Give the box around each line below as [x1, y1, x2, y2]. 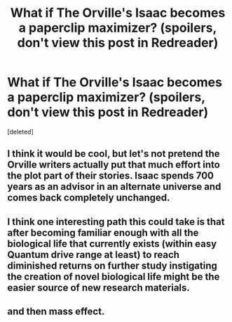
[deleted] [7, 127, 34, 136]
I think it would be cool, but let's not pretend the [7, 148, 220, 160]
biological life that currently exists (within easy [7, 238, 217, 250]
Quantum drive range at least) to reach [7, 248, 180, 261]
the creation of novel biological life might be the [7, 271, 220, 283]
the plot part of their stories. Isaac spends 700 [7, 170, 214, 182]
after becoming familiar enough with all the [7, 226, 199, 238]
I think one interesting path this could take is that [7, 216, 225, 228]
